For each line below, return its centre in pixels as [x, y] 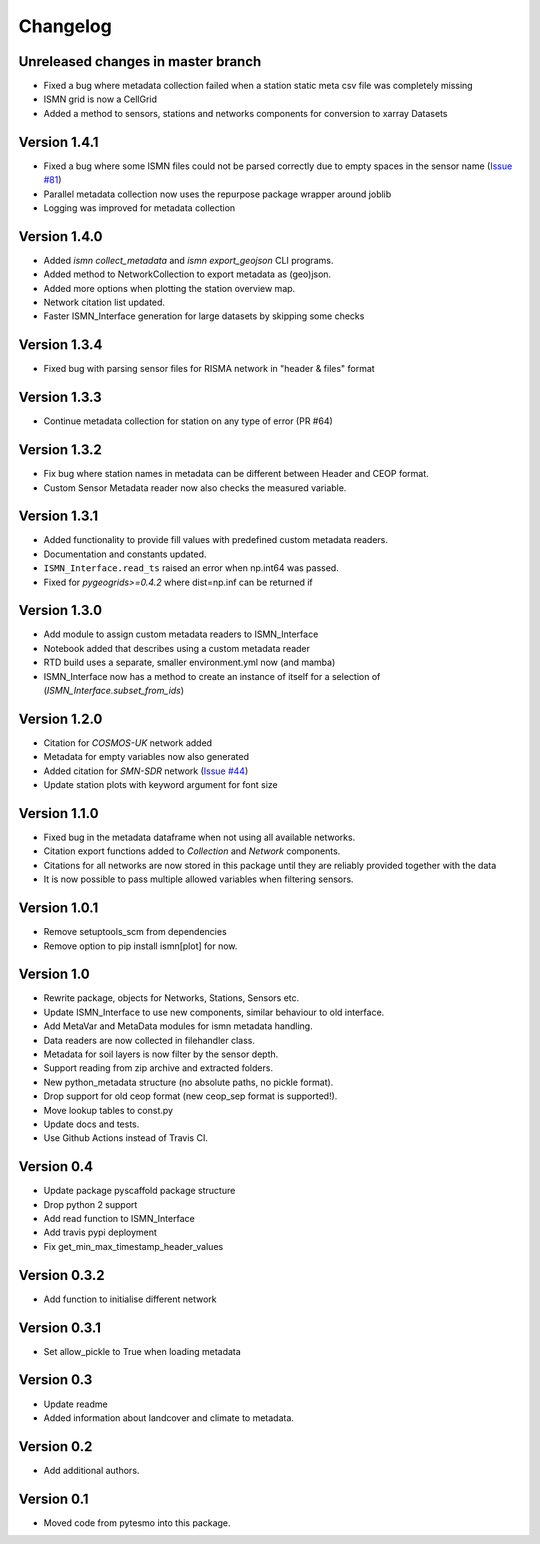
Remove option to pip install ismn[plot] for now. [140, 946]
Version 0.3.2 [61, 1275]
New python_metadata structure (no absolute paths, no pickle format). [188, 1082]
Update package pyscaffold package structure [139, 1191]
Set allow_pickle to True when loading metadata [142, 1351]
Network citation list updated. [104, 302]
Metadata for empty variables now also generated [146, 757]
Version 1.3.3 [60, 397]
